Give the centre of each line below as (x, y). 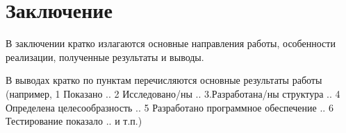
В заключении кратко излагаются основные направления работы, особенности (171, 43)
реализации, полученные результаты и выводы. (105, 56)
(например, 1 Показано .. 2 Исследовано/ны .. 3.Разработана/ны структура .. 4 (173, 93)
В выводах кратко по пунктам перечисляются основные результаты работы (164, 80)
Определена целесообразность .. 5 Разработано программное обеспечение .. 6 (170, 107)
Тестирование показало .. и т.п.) (74, 121)
